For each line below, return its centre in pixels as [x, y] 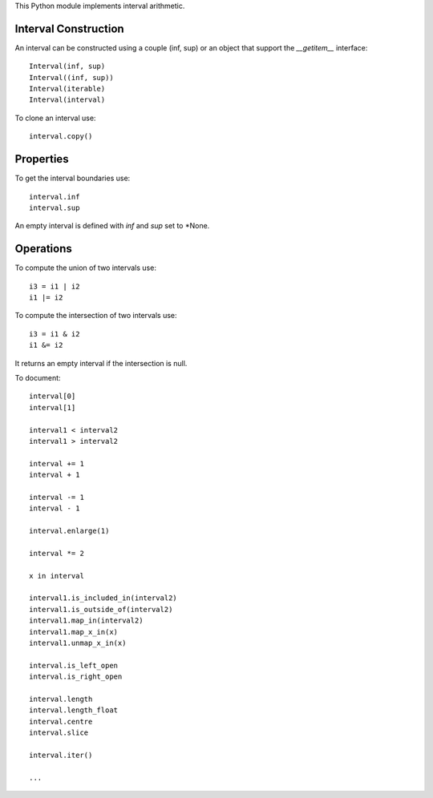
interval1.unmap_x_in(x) [78, 643]
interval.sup [55, 208]
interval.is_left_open [74, 665]
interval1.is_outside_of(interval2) [101, 609]
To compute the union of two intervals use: [85, 268]
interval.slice [59, 733]
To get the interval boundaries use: [73, 178]
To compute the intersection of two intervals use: [96, 316]
